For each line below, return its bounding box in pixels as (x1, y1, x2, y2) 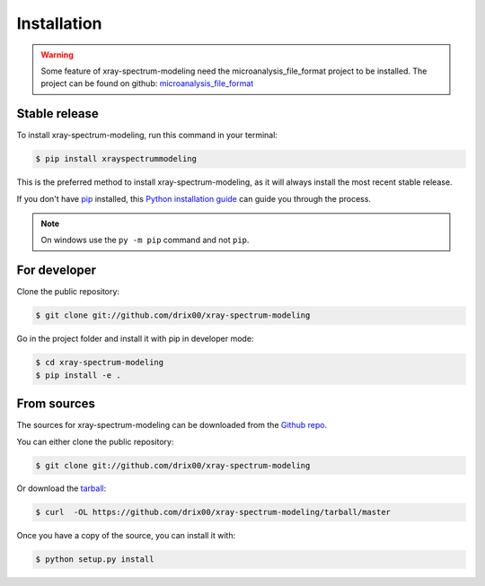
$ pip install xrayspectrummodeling (35, 153, 198, 164)
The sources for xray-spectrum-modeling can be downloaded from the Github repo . (16, 420, 328, 431)
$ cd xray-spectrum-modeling (35, 357, 164, 368)
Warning (40, 49, 74, 60)
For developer (16, 263, 97, 278)
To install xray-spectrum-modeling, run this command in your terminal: (16, 130, 278, 141)
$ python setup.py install (35, 555, 154, 564)
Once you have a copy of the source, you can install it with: (16, 530, 236, 541)
